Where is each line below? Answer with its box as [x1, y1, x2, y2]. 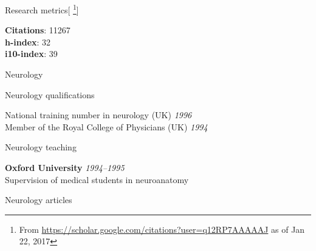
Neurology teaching [5, 141, 77, 153]
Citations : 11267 [5, 24, 70, 36]
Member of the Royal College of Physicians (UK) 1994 [5, 120, 208, 133]
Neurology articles [5, 193, 72, 206]
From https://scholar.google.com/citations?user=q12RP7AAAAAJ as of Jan [19, 223, 305, 235]
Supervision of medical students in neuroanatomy [5, 173, 189, 186]
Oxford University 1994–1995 [5, 161, 125, 173]
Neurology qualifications [5, 88, 95, 101]
